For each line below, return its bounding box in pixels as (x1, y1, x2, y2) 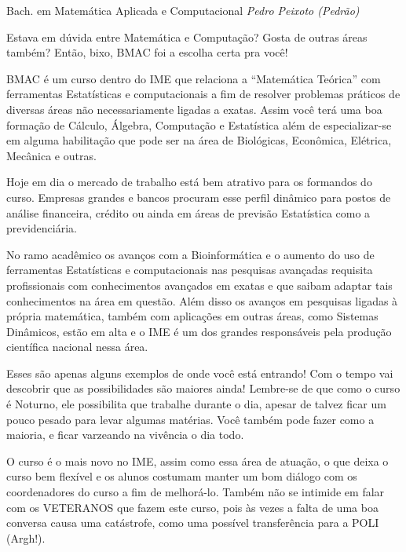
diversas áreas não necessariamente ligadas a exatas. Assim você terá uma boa (6, 101, 382, 117)
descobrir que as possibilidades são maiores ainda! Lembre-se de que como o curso (6, 380, 401, 397)
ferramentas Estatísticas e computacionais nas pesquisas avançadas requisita (6, 261, 373, 278)
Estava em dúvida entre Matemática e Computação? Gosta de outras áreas (6, 28, 368, 45)
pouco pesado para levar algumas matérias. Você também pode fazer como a (6, 411, 375, 427)
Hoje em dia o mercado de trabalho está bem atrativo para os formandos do (6, 174, 372, 190)
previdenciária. (6, 220, 77, 236)
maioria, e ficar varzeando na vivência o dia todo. (6, 426, 244, 443)
